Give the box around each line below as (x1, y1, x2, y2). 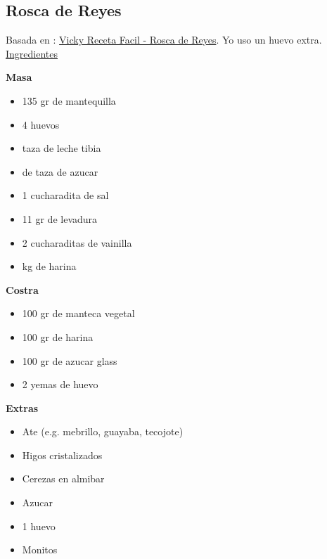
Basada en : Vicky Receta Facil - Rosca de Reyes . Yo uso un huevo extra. (6, 32, 322, 47)
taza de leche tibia (22, 141, 101, 155)
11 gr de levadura (22, 211, 98, 226)
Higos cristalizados (22, 447, 103, 462)
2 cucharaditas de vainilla (22, 235, 132, 250)
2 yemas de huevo (22, 377, 98, 392)
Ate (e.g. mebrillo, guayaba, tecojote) (22, 424, 184, 439)
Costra (6, 282, 39, 297)
